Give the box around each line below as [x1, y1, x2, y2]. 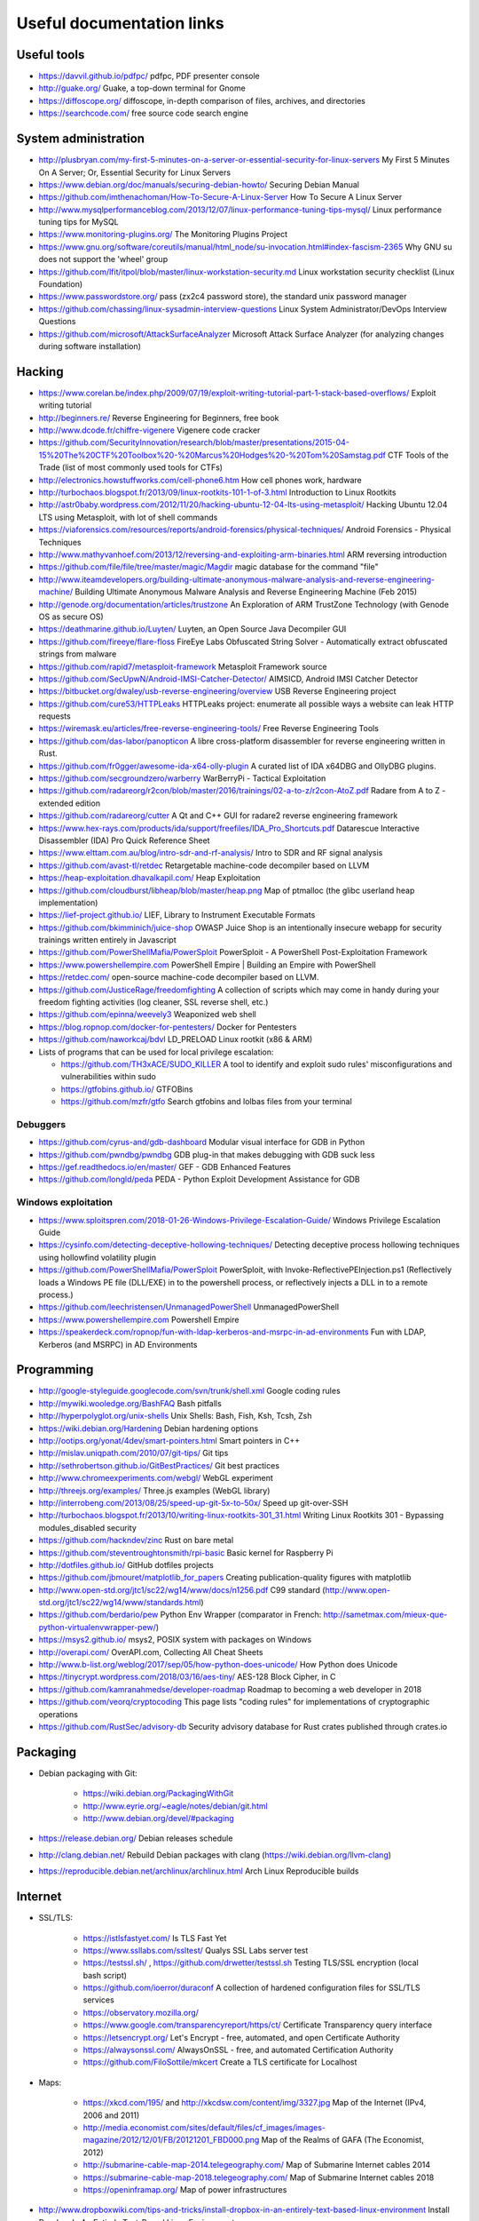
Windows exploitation [16, 1196, 113, 1208]
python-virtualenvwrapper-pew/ [38, 1621, 157, 1632]
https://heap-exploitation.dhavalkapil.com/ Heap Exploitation [38, 872, 261, 883]
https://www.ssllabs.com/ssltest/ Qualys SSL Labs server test [82, 1945, 309, 1955]
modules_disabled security [38, 1522, 137, 1532]
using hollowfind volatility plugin [38, 1252, 157, 1262]
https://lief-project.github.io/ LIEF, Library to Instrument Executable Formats [38, 910, 316, 920]
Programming [16, 1362, 94, 1377]
